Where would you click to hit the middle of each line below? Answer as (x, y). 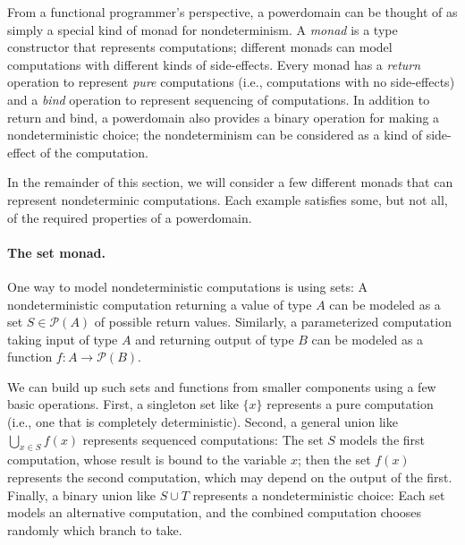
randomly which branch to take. (95, 529)
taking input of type (63, 339)
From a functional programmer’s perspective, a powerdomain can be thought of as (232, 12)
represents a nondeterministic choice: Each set (319, 494)
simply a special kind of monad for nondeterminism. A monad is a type (203, 29)
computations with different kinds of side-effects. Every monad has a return (214, 64)
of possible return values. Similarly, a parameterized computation (273, 322)
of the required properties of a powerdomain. (130, 217)
